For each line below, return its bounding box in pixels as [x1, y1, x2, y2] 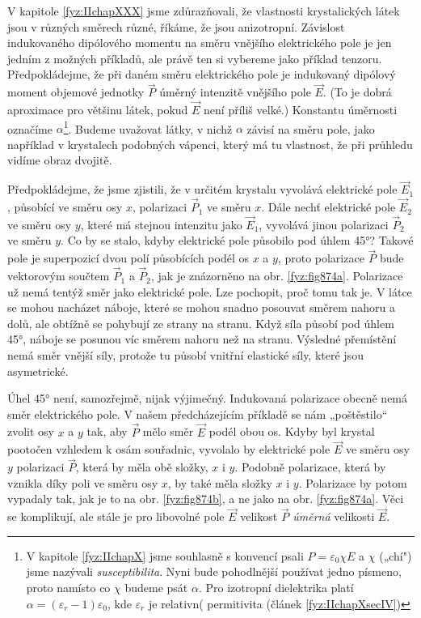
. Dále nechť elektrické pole [261, 198, 396, 215]
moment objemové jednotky [7, 83, 145, 100]
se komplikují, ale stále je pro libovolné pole [7, 508, 225, 525]
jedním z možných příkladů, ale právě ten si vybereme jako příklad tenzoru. [7, 49, 382, 66]
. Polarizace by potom [298, 474, 407, 491]
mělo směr [142, 423, 194, 440]
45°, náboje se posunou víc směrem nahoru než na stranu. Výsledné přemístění [7, 330, 397, 347]
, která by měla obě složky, [75, 458, 208, 475]
